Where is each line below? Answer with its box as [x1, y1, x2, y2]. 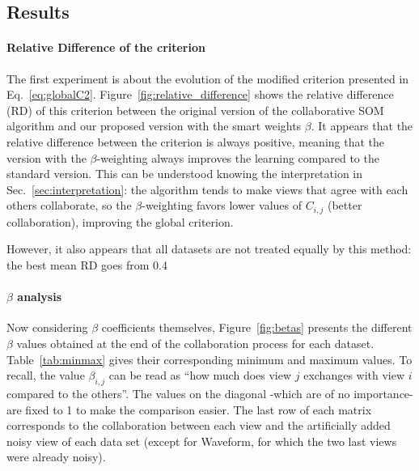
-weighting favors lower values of [142, 197, 302, 214]
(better [327, 197, 362, 214]
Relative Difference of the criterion [6, 39, 205, 56]
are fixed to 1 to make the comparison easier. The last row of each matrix [6, 401, 372, 418]
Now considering [6, 319, 88, 336]
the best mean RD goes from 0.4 [6, 256, 167, 273]
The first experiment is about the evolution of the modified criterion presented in [6, 70, 409, 87]
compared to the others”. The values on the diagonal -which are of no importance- [6, 384, 413, 401]
